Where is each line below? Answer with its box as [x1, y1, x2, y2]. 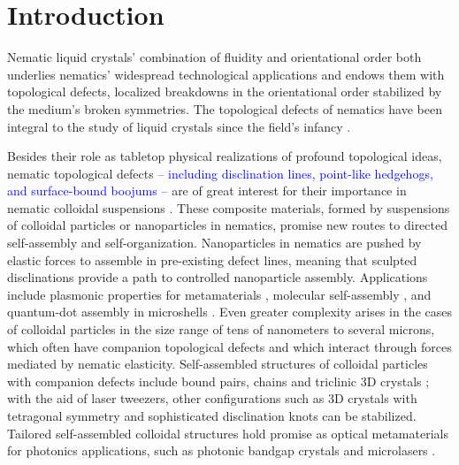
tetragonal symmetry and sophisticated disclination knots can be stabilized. [7, 407, 417, 424]
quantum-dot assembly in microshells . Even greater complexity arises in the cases [7, 302, 452, 321]
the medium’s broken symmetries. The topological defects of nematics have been [7, 99, 442, 118]
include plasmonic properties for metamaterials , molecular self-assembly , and [7, 285, 432, 303]
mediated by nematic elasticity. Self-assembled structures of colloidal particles [7, 354, 428, 373]
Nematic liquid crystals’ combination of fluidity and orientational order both [7, 48, 422, 66]
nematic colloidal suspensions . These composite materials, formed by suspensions [7, 198, 450, 217]
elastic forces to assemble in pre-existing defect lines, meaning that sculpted [7, 250, 417, 269]
